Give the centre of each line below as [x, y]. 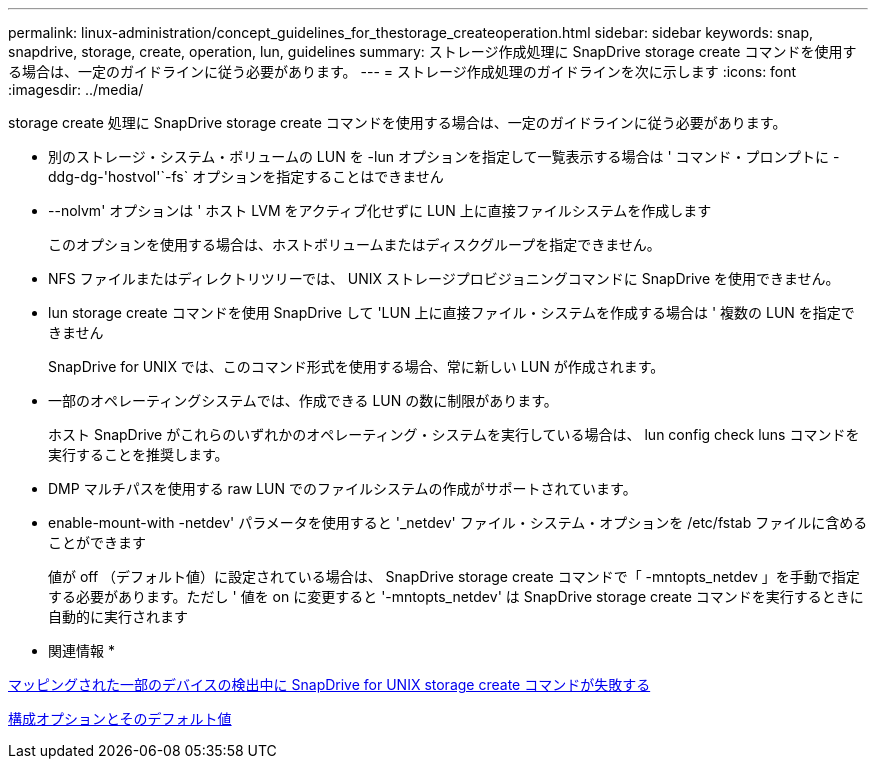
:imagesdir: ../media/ [76, 89]
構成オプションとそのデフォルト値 [120, 718]
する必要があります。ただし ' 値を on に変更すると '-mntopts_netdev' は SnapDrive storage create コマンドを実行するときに [456, 596]
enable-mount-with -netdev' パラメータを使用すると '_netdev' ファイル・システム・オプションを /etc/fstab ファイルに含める [458, 522]
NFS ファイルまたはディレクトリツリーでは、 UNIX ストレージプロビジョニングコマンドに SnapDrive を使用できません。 [444, 278]
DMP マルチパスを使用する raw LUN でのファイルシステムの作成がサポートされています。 [342, 488]
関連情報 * [81, 650]
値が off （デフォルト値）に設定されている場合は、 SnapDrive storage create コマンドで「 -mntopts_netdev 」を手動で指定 [454, 576]
